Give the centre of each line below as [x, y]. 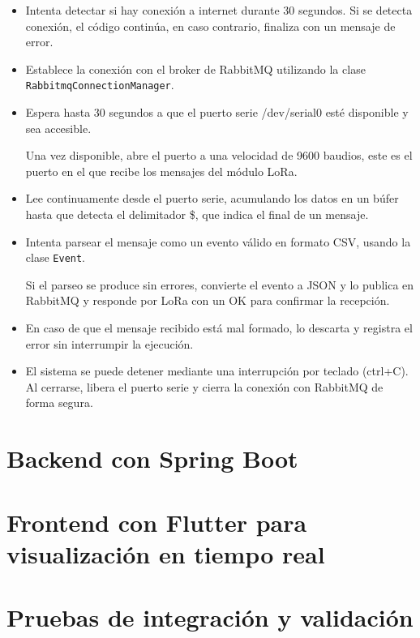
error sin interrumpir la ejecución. [109, 343]
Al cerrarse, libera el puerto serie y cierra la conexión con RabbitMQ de [204, 386]
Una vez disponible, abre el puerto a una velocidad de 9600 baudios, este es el [219, 155]
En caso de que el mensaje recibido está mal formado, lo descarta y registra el [219, 328]
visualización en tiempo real [166, 553]
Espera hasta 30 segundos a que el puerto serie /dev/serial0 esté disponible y [217, 112]
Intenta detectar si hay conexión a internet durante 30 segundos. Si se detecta [219, 10]
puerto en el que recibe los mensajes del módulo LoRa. [161, 171]
